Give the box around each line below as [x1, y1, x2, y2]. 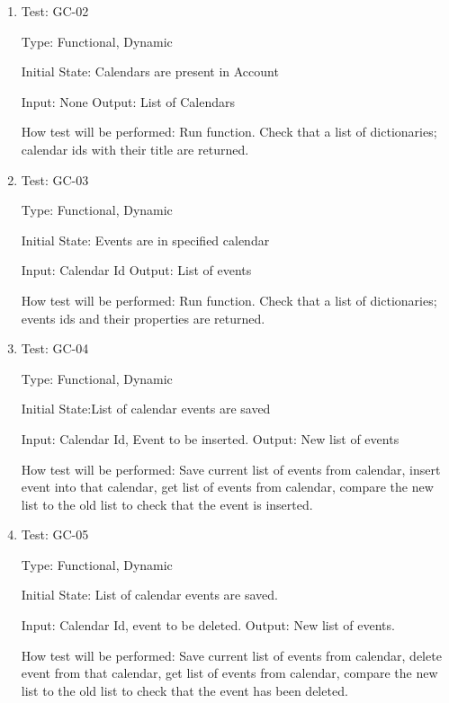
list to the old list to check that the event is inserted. [21, 494, 313, 513]
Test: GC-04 [21, 339, 89, 358]
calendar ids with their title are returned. [21, 139, 249, 158]
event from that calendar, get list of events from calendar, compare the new [21, 663, 438, 682]
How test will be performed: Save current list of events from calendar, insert [21, 459, 441, 478]
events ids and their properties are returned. [21, 308, 265, 327]
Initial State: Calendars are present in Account [21, 62, 279, 81]
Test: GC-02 [21, 2, 89, 20]
